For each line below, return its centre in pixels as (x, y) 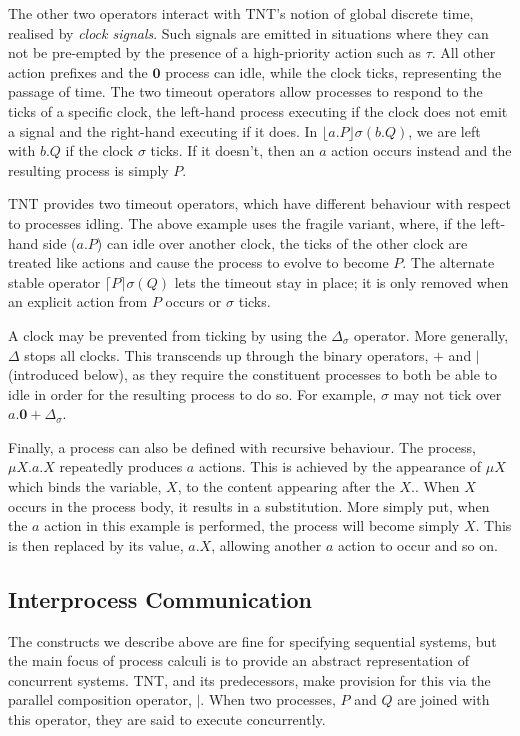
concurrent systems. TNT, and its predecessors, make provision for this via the (249, 679)
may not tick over (447, 393)
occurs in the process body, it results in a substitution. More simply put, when (249, 505)
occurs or (193, 301)
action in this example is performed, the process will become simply (252, 525)
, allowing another (266, 544)
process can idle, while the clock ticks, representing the (333, 71)
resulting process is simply (88, 169)
